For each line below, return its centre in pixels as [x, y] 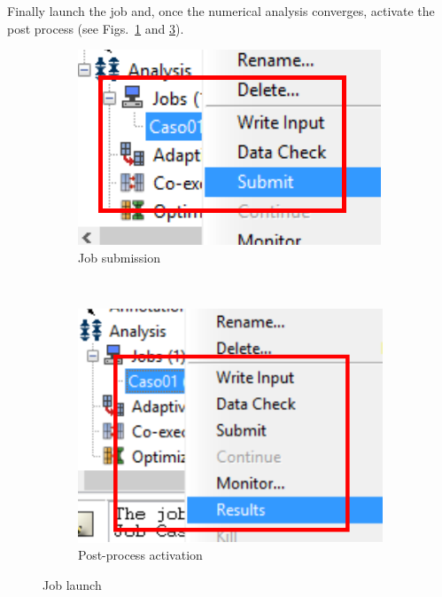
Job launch [72, 584]
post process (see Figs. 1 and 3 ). [96, 28]
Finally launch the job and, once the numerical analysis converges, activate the [221, 11]
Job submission [119, 257]
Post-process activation [140, 555]
